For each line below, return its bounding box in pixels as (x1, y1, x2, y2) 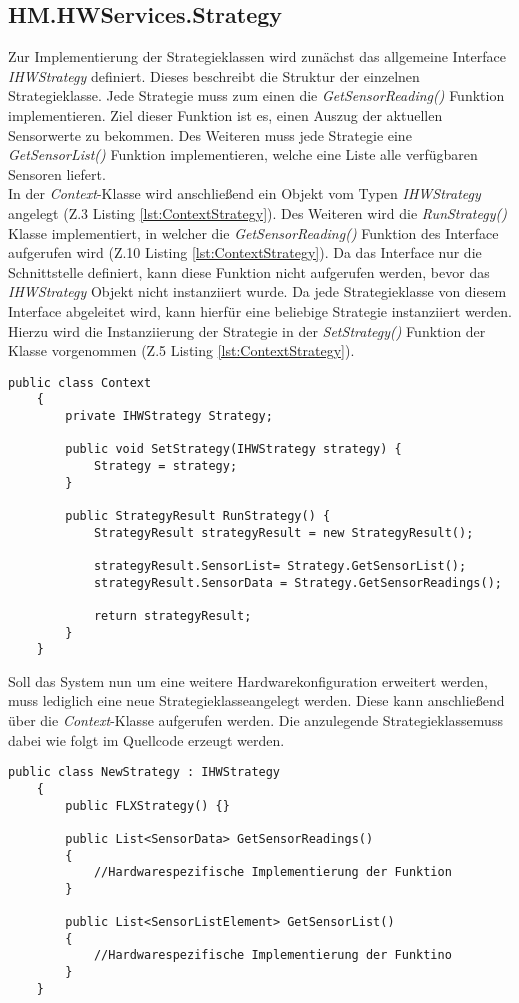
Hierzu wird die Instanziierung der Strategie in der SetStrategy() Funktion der (8, 320, 486, 341)
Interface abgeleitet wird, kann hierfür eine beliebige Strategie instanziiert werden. (8, 300, 512, 321)
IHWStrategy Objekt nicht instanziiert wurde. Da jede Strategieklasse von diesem (8, 281, 507, 302)
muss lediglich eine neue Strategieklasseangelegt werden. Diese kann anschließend (8, 690, 505, 711)
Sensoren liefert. (8, 163, 106, 184)
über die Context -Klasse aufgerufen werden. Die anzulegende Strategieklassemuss (8, 710, 503, 731)
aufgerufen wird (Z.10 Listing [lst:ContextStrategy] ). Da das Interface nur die (8, 242, 482, 263)
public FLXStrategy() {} (65, 798, 230, 813)
